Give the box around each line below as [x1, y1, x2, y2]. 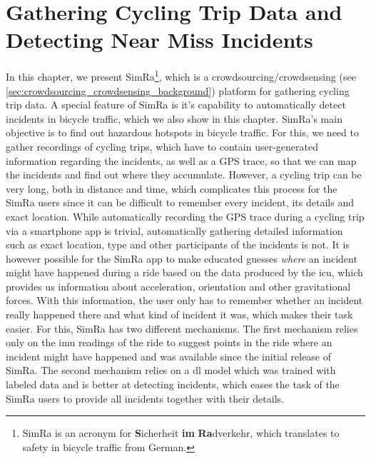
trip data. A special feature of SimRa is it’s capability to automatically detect [6, 97, 346, 112]
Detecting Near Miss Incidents [6, 25, 313, 54]
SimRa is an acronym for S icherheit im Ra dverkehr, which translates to [22, 425, 340, 440]
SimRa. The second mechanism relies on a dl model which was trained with [6, 363, 336, 378]
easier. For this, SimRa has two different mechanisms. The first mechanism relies [6, 321, 358, 336]
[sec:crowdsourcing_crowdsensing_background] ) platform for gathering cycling [6, 83, 350, 98]
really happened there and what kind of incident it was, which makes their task [6, 307, 353, 322]
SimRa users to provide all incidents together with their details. [6, 390, 284, 405]
